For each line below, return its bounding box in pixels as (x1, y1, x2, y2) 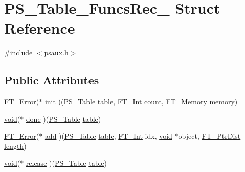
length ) (4, 140, 27, 151)
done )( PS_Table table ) (26, 113, 101, 124)
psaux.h (44, 47, 69, 58)
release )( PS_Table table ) (26, 158, 107, 168)
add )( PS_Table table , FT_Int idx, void (44, 131, 172, 141)
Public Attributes (4, 72, 99, 88)
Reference (4, 17, 75, 38)
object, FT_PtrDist (178, 131, 241, 141)
